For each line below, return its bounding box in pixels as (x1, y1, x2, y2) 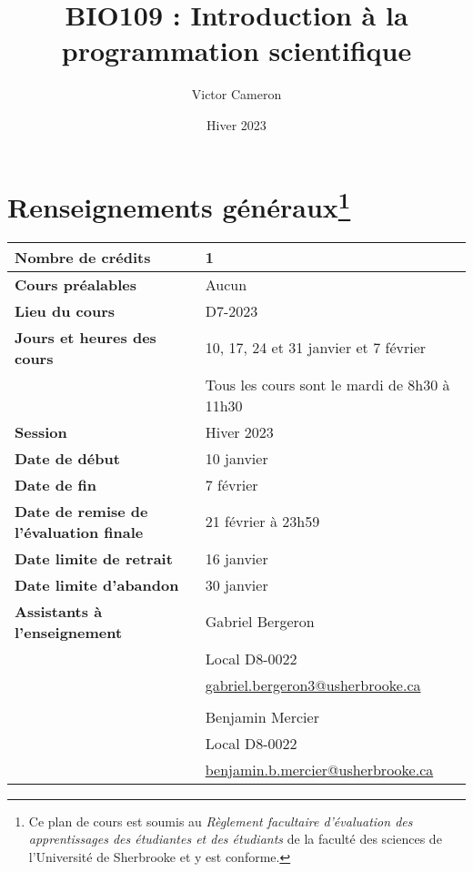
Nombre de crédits (15, 246, 151, 268)
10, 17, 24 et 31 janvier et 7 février (205, 337, 427, 359)
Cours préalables (15, 273, 136, 295)
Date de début (15, 447, 120, 469)
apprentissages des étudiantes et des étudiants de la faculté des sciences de (28, 829, 442, 848)
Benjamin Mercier (205, 705, 319, 727)
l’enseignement (15, 621, 123, 643)
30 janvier (205, 573, 268, 595)
